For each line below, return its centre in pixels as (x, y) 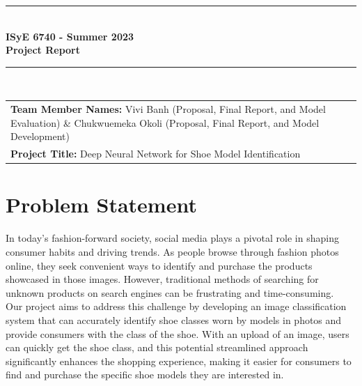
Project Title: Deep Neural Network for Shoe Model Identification (156, 154)
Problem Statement (101, 204)
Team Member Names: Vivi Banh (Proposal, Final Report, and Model (168, 109)
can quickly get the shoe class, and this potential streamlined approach (157, 347)
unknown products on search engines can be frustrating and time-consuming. (170, 292)
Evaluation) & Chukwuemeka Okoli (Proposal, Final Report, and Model (165, 122)
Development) (40, 136)
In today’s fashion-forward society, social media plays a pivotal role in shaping (172, 238)
